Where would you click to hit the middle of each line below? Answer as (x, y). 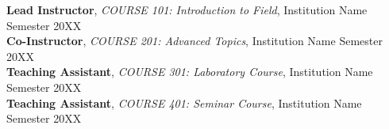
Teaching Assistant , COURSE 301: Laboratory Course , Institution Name (190, 72)
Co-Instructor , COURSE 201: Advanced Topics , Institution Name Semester (194, 41)
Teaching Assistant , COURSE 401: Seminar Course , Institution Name (184, 102)
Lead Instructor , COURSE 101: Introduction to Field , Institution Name (187, 9)
